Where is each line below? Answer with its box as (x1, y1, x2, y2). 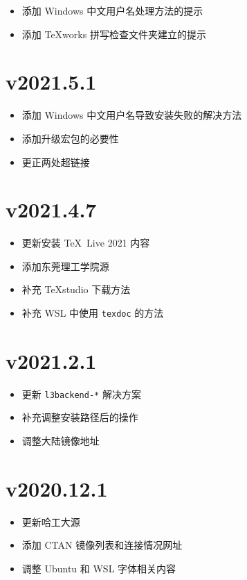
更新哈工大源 (21, 514, 80, 529)
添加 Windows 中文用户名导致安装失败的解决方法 (21, 108, 242, 122)
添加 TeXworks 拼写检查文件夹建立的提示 (21, 26, 206, 41)
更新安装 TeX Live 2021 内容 (21, 235, 150, 250)
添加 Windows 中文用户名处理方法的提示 (21, 3, 203, 17)
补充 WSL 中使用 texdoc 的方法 (21, 306, 164, 320)
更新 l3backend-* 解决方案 (21, 386, 141, 401)
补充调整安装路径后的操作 (21, 410, 138, 424)
